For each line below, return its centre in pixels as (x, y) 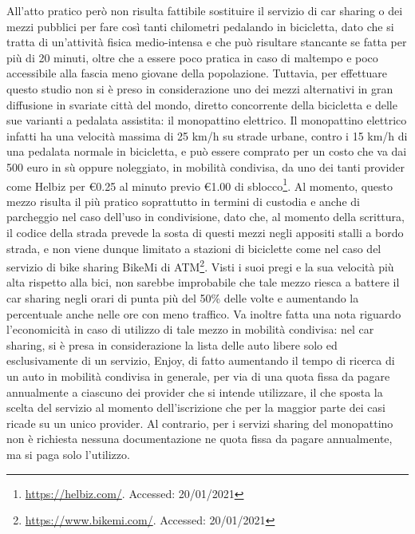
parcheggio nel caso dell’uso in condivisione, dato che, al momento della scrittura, (206, 217)
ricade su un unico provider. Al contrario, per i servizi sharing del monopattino (200, 423)
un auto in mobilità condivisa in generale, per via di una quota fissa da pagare (198, 376)
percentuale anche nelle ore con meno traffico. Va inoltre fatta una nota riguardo (204, 313)
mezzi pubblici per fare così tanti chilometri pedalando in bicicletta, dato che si (200, 26)
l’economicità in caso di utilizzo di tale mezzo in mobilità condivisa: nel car (190, 329)
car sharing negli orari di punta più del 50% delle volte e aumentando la (183, 298)
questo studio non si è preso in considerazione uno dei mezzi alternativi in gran (200, 88)
